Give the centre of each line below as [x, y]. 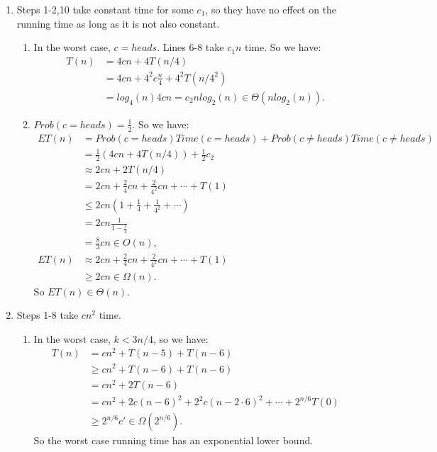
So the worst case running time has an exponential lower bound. [173, 440]
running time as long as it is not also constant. [118, 23]
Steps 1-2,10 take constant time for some [105, 9]
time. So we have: [283, 47]
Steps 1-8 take [48, 315]
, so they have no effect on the [271, 9]
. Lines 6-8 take [190, 47]
